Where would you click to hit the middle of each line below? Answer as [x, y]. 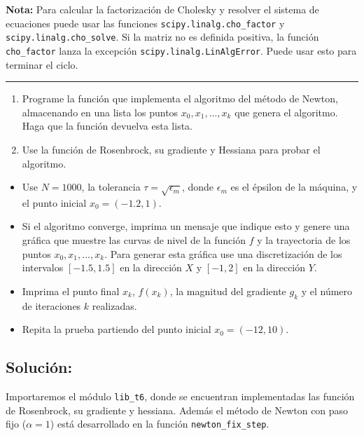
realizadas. [114, 305]
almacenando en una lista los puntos [100, 112]
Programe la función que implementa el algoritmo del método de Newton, [180, 98]
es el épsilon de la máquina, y [294, 187]
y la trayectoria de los [304, 240]
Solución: [39, 367]
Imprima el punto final [71, 291]
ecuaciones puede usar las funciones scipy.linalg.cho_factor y [145, 23]
